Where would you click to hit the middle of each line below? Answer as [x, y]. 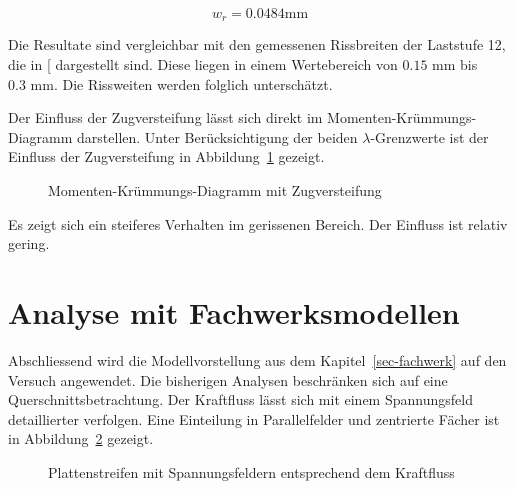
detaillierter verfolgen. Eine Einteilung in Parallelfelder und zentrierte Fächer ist [254, 418]
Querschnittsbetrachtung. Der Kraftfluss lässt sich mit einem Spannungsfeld [240, 399]
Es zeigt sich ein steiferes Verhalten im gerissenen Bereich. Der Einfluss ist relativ [258, 223]
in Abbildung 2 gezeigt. [81, 438]
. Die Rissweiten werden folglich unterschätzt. [193, 83]
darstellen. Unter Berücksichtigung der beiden [217, 136]
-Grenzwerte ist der [429, 136]
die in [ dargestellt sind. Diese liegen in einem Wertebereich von [203, 64]
